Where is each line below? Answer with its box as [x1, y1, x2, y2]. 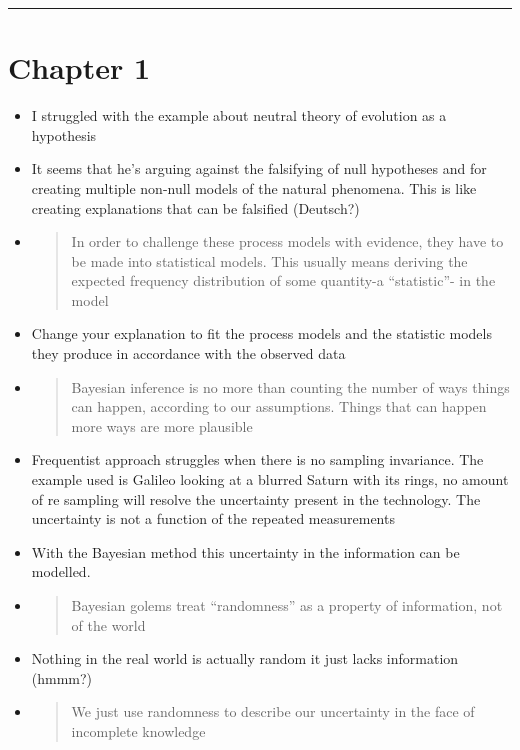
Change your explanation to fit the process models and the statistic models [31, 323, 492, 344]
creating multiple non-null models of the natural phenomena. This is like [31, 177, 477, 198]
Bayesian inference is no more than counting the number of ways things [71, 376, 510, 397]
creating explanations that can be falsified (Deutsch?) [31, 197, 360, 218]
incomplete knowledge [71, 720, 206, 741]
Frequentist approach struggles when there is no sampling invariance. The [31, 449, 484, 470]
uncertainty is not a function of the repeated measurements [31, 508, 395, 529]
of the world [71, 614, 146, 635]
